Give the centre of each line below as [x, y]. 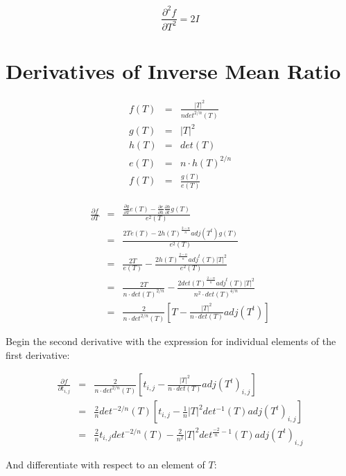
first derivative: [38, 354]
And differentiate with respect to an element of [105, 464]
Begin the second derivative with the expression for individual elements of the [171, 341]
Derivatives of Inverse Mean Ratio [173, 71]
